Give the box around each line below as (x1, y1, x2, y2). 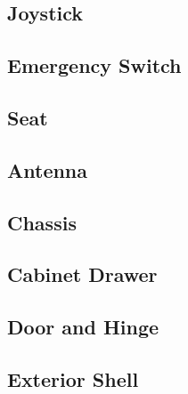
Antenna (7, 156, 88, 183)
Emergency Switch (7, 52, 182, 79)
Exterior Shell (7, 365, 139, 392)
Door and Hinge (7, 313, 159, 341)
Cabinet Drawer (7, 261, 158, 288)
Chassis (7, 208, 77, 236)
